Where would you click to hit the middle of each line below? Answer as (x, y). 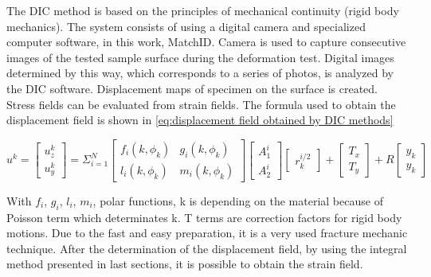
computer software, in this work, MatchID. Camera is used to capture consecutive (206, 42)
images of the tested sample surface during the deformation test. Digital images (200, 57)
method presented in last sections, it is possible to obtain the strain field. (185, 264)
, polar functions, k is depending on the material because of (238, 200)
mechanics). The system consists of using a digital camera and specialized (186, 26)
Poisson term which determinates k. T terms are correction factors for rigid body (204, 217)
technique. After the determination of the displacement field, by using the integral (207, 248)
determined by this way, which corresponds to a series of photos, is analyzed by (200, 73)
